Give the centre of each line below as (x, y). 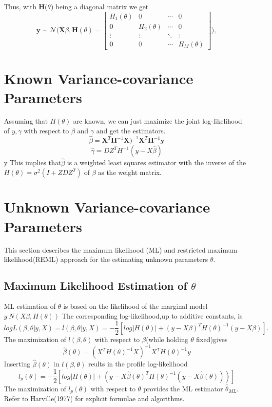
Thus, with (20, 6)
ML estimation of (30, 306)
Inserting (17, 364)
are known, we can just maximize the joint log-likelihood (158, 121)
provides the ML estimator (183, 388)
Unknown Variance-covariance (107, 207)
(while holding (167, 339)
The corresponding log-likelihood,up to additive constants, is (152, 315)
